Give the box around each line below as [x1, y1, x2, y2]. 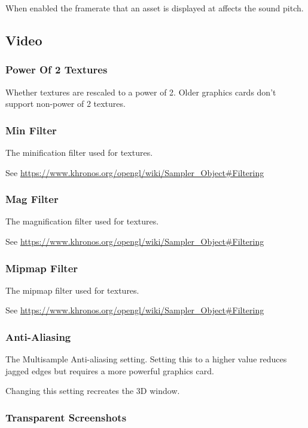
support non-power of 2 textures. [5, 97, 126, 110]
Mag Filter [5, 192, 59, 207]
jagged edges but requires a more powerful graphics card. [5, 364, 214, 377]
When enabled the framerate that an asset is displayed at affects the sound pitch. [5, 2, 304, 14]
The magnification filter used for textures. [5, 215, 159, 227]
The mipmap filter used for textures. [5, 284, 139, 296]
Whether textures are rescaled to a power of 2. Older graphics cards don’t [5, 85, 276, 98]
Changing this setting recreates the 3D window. [5, 384, 180, 397]
